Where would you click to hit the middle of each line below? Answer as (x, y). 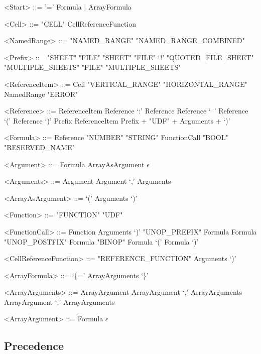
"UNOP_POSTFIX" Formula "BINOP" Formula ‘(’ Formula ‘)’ (101, 241)
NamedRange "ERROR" (41, 94)
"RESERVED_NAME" (39, 147)
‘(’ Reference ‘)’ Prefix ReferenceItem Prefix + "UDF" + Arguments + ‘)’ (117, 120)
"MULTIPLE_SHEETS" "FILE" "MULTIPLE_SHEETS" (93, 67)
